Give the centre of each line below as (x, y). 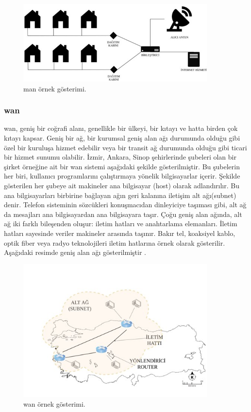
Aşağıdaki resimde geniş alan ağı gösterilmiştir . (75, 252)
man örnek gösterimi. (55, 88)
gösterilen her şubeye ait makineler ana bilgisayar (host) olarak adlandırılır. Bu (122, 185)
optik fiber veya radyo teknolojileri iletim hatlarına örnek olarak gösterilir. (115, 242)
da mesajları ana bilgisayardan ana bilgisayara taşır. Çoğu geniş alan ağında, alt (123, 214)
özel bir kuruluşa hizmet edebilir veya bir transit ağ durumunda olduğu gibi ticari (125, 147)
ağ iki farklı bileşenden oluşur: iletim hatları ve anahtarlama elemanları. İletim (121, 224)
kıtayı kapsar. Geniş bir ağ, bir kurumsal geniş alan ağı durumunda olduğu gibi (122, 137)
